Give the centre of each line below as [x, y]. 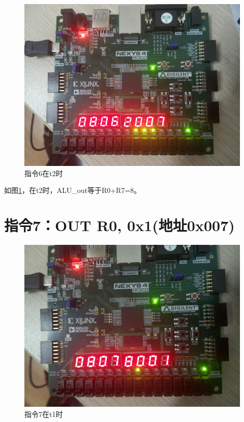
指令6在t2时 [44, 173]
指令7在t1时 [44, 414]
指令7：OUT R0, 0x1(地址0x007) [119, 225]
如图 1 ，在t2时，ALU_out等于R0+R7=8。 [73, 190]
